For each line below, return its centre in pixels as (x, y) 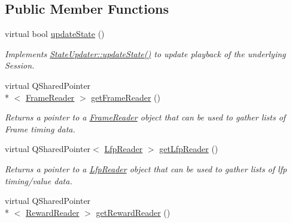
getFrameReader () (126, 97)
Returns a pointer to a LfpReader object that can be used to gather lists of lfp (146, 168)
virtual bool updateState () (55, 34)
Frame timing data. (40, 128)
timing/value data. (39, 180)
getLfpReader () (189, 149)
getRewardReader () (133, 212)
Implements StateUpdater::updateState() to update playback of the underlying (145, 53)
